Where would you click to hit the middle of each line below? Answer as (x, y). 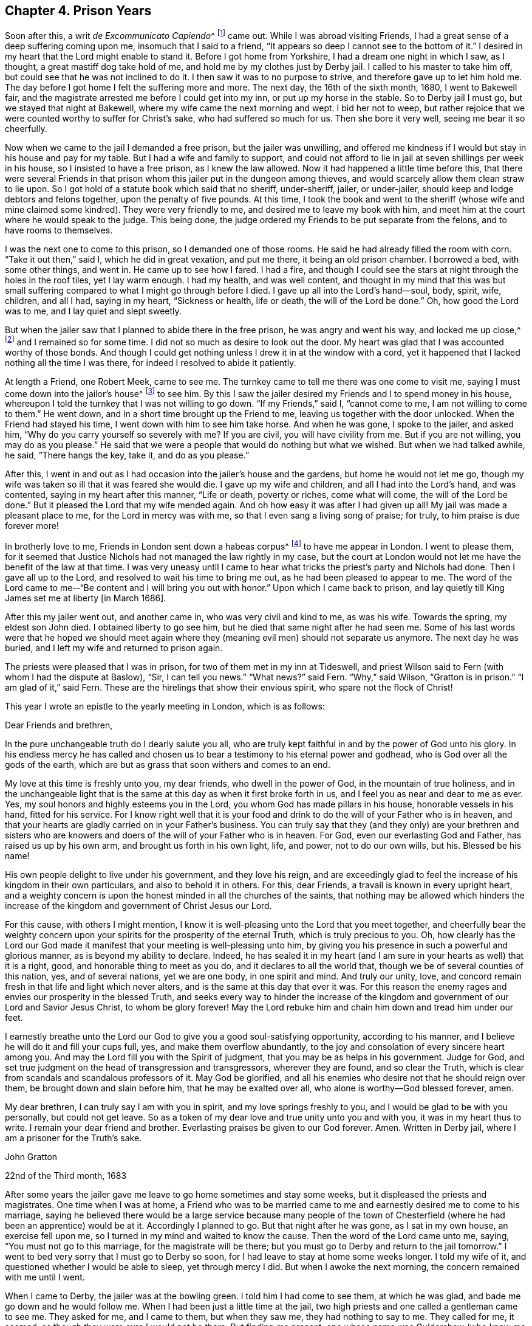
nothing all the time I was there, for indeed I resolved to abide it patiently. (151, 362)
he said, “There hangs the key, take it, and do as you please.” (127, 455)
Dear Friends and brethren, (59, 725)
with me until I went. (45, 1277)
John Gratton (31, 1157)
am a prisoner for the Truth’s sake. (73, 1138)
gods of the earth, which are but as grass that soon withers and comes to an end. (168, 765)
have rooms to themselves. (59, 230)
